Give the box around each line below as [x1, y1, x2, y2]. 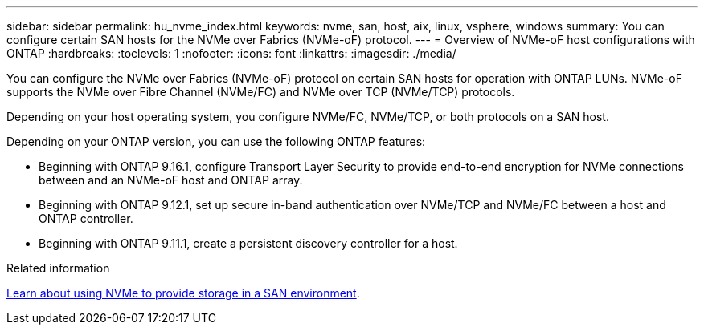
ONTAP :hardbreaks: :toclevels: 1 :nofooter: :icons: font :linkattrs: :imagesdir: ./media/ [6, 46, 456, 60]
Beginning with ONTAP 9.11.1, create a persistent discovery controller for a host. [39, 236, 458, 250]
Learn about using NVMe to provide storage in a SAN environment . [6, 286, 360, 300]
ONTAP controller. [39, 212, 133, 225]
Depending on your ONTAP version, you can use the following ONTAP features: [6, 135, 426, 148]
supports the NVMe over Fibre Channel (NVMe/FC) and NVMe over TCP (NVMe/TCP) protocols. [6, 85, 515, 99]
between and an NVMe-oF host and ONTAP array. [39, 173, 303, 187]
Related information [6, 261, 110, 275]
